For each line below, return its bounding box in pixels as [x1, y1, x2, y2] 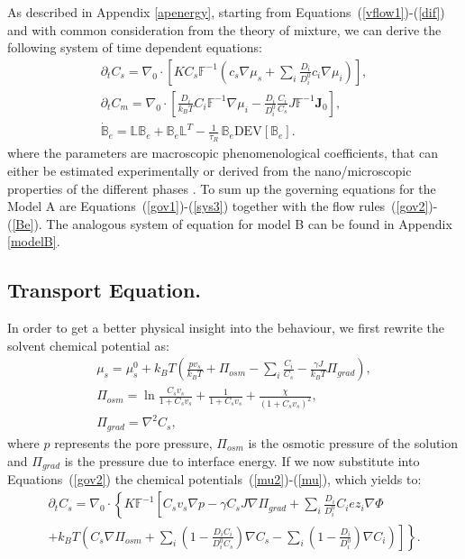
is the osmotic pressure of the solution [248, 433, 459, 452]
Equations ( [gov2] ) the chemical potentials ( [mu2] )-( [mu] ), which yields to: [7, 469, 422, 488]
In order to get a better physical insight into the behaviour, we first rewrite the [7, 318, 445, 337]
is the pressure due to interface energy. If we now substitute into [64, 451, 420, 470]
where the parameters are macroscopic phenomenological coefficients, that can [7, 143, 438, 162]
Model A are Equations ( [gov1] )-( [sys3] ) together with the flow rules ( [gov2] [7, 197, 429, 215]
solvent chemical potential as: [7, 335, 169, 354]
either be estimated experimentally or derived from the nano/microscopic [7, 160, 412, 179]
